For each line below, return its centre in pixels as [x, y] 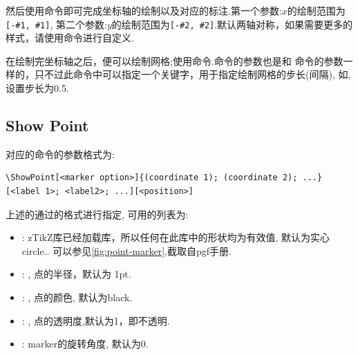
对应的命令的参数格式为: [60, 154]
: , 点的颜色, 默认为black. [77, 297]
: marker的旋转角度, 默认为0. [85, 344]
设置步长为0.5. [37, 88]
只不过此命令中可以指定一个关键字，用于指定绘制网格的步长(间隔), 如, [192, 74]
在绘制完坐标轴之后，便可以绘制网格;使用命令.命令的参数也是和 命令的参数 [175, 60]
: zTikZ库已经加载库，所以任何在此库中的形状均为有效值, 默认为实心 [176, 237]
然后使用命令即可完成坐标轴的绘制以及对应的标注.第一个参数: [144, 10]
